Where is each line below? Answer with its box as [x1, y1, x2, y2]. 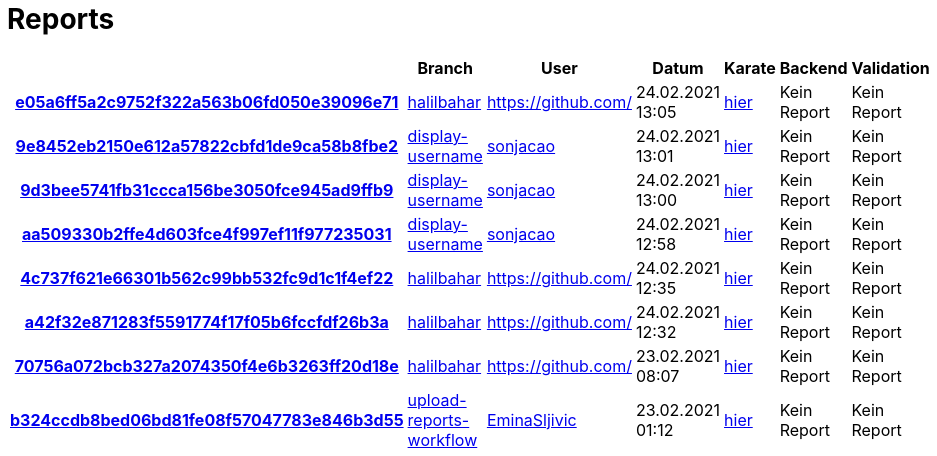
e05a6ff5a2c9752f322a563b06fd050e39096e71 [15, 91, 399, 112]
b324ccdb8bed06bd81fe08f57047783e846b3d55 [10, 409, 404, 430]
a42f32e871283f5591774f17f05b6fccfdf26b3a [24, 311, 389, 332]
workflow [407, 429, 478, 450]
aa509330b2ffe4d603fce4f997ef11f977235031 [22, 223, 392, 244]
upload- [407, 389, 467, 410]
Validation [851, 57, 930, 78]
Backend [779, 57, 848, 78]
